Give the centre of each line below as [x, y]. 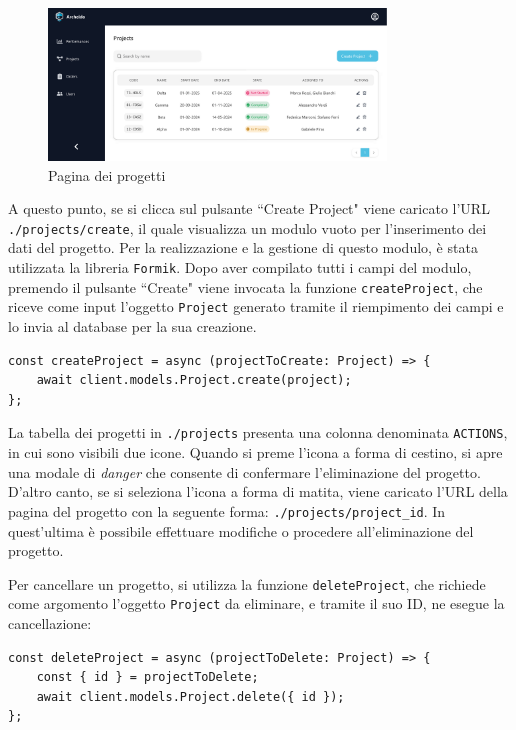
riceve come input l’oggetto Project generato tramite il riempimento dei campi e [256, 306]
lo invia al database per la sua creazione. [132, 326]
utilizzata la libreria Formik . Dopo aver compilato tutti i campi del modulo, [240, 267]
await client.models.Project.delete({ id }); [190, 696]
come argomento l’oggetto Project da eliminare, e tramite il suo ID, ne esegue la [256, 603]
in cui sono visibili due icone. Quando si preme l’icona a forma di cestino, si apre [255, 452]
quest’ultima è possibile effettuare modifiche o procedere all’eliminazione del [241, 530]
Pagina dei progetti [107, 174]
